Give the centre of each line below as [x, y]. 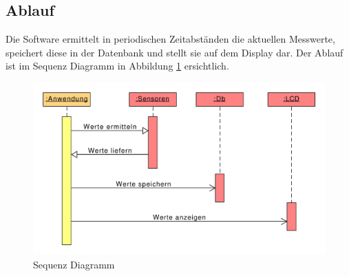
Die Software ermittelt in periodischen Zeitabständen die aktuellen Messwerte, [170, 39]
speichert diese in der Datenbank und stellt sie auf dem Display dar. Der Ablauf [174, 52]
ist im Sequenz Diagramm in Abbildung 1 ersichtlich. [117, 66]
